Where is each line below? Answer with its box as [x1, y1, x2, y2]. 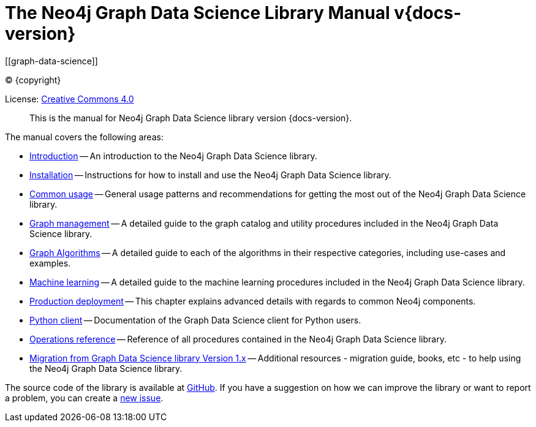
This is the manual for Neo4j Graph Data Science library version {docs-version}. [29, 112, 352, 123]
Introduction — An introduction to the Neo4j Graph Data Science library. [29, 150, 317, 161]
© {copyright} [5, 74, 61, 85]
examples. [29, 257, 71, 268]
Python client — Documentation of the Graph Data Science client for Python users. [29, 314, 361, 325]
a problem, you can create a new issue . [5, 392, 164, 403]
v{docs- [394, 2, 462, 23]
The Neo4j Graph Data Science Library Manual [5, 2, 390, 23]
